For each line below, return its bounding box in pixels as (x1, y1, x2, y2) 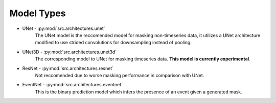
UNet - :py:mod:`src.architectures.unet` (22, 25, 105, 31)
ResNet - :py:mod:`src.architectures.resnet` (22, 65, 114, 71)
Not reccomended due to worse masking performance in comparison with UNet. (35, 72, 204, 78)
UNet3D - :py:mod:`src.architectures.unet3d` (22, 49, 117, 55)
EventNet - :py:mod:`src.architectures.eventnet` (22, 82, 123, 88)
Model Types (9, 8, 66, 19)
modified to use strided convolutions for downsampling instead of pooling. (35, 40, 192, 46)
